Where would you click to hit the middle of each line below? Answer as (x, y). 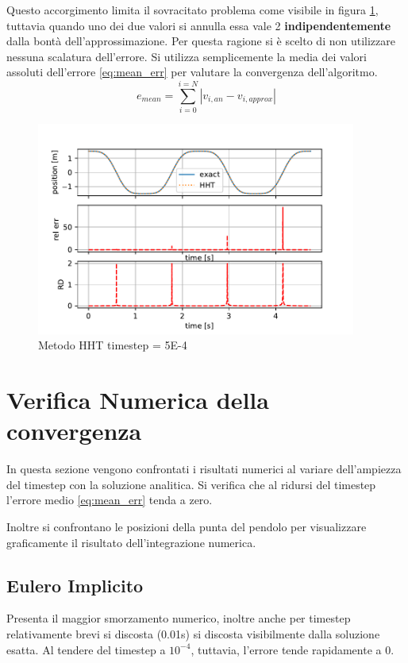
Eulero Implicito (75, 585)
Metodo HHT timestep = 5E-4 (113, 345)
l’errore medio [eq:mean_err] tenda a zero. (110, 500)
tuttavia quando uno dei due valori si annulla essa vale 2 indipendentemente (199, 25)
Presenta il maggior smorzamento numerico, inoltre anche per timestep (179, 618)
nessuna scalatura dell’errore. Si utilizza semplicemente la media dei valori (187, 56)
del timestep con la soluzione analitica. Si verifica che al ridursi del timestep (191, 484)
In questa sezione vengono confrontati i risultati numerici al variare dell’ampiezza (204, 469)
